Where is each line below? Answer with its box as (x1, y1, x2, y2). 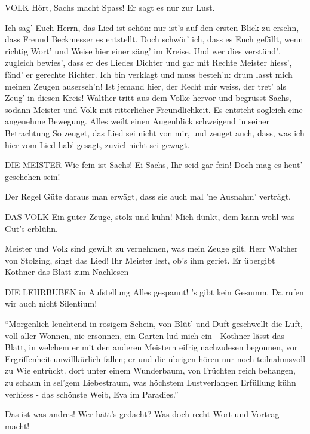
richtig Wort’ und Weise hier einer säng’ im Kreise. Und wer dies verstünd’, (5, 44, 281, 57)
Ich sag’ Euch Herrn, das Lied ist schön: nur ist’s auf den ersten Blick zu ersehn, (5, 21, 299, 33)
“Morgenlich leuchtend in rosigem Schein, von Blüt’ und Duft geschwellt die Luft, (5, 317, 303, 330)
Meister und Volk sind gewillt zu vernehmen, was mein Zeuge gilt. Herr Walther (5, 242, 298, 255)
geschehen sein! (5, 170, 60, 182)
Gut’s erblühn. (5, 222, 58, 234)
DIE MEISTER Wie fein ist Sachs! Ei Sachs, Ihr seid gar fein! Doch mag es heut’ (5, 158, 303, 171)
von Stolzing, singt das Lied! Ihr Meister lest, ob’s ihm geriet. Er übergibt (5, 253, 275, 266)
